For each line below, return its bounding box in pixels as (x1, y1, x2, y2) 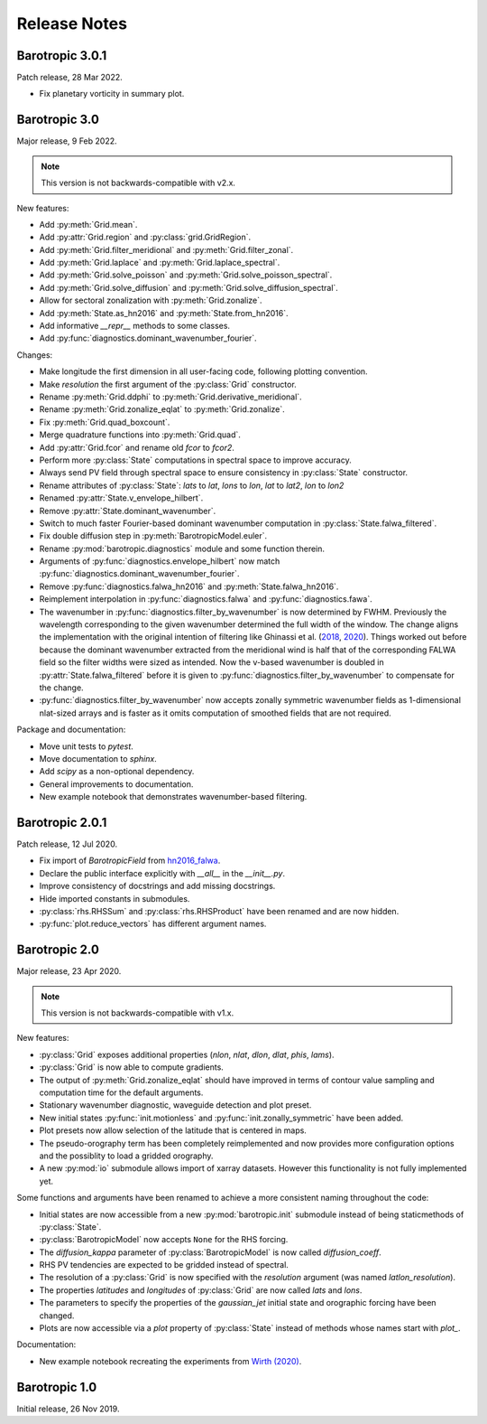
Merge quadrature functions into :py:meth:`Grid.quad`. (39, 429, 241, 440)
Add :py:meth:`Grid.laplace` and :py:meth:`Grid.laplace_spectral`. (39, 258, 280, 268)
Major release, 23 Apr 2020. (16, 966, 122, 977)
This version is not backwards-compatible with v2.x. (41, 177, 236, 189)
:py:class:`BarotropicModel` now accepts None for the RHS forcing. (39, 1234, 289, 1245)
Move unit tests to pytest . (39, 741, 134, 752)
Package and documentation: (16, 724, 126, 735)
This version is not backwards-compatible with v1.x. (41, 1007, 234, 1018)
